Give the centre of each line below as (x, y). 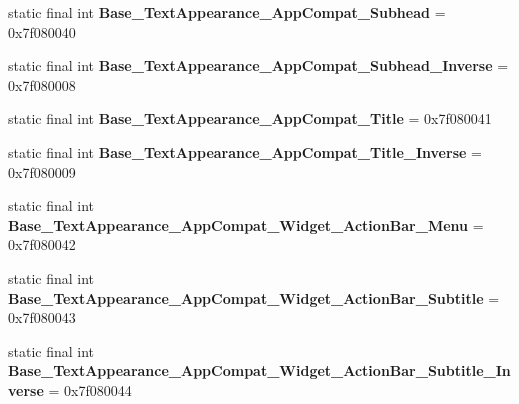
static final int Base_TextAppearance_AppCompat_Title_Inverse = (245, 151)
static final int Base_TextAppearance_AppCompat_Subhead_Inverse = (258, 65)
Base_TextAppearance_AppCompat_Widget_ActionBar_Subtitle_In (259, 370)
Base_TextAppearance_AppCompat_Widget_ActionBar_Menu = (246, 224)
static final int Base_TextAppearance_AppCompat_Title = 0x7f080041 (250, 118)
